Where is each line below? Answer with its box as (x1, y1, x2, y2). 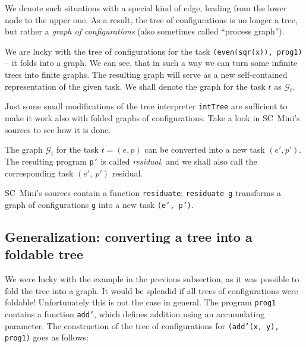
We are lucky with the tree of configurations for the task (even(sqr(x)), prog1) (5, 45, 302, 57)
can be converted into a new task (144, 143, 265, 156)
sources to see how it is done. (5, 123, 111, 135)
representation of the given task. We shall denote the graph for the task (5, 80, 266, 92)
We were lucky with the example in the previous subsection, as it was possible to (5, 273, 299, 285)
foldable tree (5, 245, 84, 263)
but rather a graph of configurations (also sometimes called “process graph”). (5, 25, 285, 37)
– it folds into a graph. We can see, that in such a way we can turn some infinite (5, 56, 298, 69)
